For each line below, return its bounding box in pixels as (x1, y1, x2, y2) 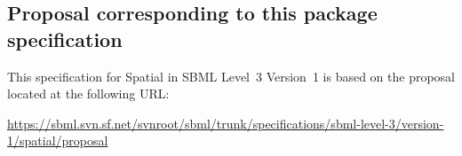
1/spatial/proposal (7, 131, 108, 150)
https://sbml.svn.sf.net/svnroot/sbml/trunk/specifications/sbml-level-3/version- (7, 113, 444, 132)
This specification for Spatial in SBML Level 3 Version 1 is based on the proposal (7, 66, 456, 85)
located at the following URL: (7, 84, 170, 103)
